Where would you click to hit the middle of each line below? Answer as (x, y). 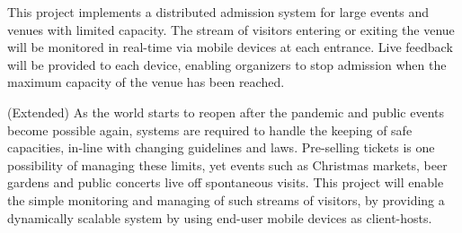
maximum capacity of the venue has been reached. (146, 82)
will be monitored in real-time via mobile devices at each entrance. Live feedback (230, 47)
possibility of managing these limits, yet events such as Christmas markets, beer (227, 164)
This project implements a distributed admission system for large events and (218, 12)
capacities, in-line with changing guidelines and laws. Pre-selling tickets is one (221, 147)
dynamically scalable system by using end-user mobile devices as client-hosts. (220, 217)
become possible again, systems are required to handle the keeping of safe (210, 129)
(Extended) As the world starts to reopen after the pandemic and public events (226, 112)
